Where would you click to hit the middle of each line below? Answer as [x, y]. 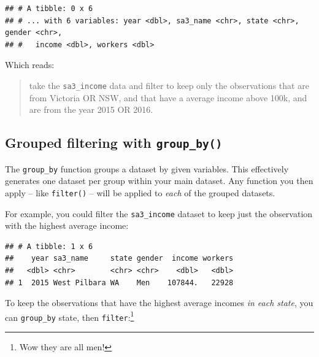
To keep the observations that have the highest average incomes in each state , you [159, 303]
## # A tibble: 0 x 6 [49, 9]
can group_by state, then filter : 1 [70, 316]
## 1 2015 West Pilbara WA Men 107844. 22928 [119, 282]
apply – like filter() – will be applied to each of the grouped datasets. [140, 192]
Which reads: [30, 65]
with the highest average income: [67, 225]
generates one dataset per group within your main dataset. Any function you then [159, 181]
